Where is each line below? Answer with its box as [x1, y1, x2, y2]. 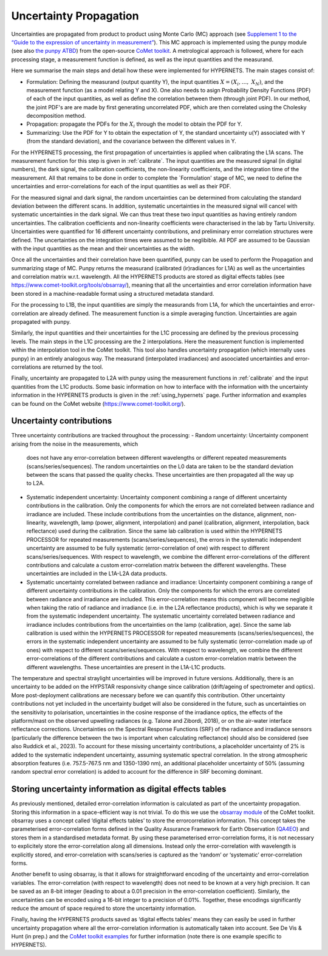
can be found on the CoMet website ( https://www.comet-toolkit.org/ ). [11, 400, 185, 407]
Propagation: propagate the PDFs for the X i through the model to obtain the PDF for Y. [26, 120, 242, 129]
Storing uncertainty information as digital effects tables [11, 784, 227, 794]
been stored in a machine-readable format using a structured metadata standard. [11, 290, 214, 297]
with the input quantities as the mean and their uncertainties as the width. [11, 245, 196, 252]
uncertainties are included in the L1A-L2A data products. [26, 570, 168, 577]
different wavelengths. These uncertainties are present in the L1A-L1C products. [26, 663, 226, 671]
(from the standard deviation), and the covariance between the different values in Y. [26, 137, 236, 145]
